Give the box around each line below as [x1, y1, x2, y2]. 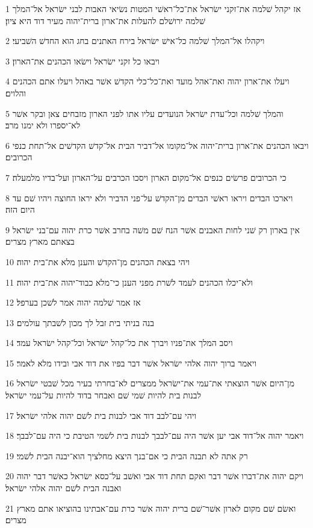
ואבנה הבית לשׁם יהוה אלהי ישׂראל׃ [5, 482, 122, 494]
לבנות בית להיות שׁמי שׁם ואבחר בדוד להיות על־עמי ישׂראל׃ [5, 389, 202, 401]
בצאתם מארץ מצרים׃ [5, 235, 75, 248]
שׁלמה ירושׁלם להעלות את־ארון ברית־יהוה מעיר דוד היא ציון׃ [5, 14, 206, 27]
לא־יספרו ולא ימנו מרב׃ [5, 119, 81, 131]
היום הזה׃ [5, 203, 35, 216]
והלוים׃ [5, 86, 26, 99]
